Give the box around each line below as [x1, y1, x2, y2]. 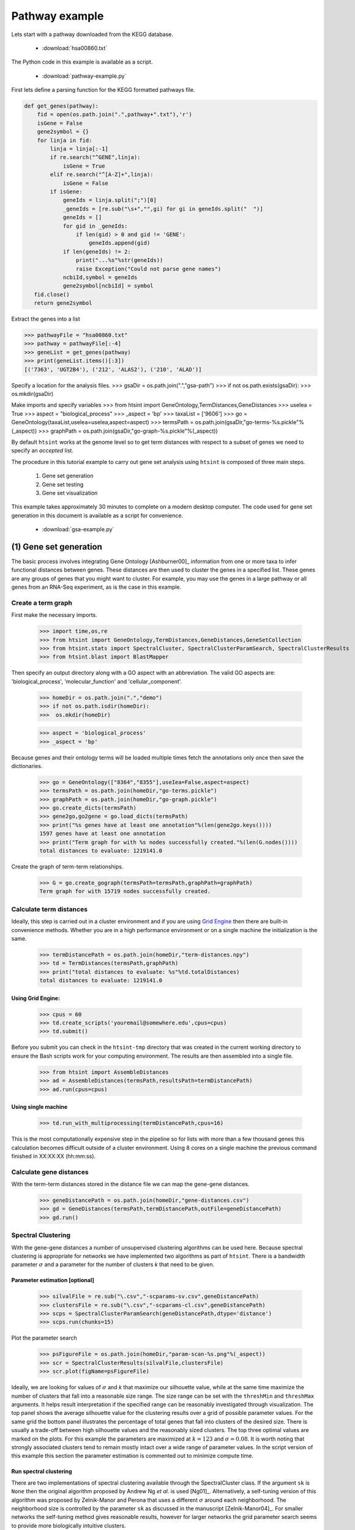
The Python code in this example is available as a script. [11, 58, 153, 65]
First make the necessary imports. [11, 611, 97, 619]
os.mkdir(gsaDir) [11, 390, 54, 397]
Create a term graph [11, 599, 73, 607]
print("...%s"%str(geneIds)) [75, 257, 163, 264]
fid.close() [34, 291, 70, 298]
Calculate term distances [11, 905, 88, 913]
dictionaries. [11, 762, 43, 769]
